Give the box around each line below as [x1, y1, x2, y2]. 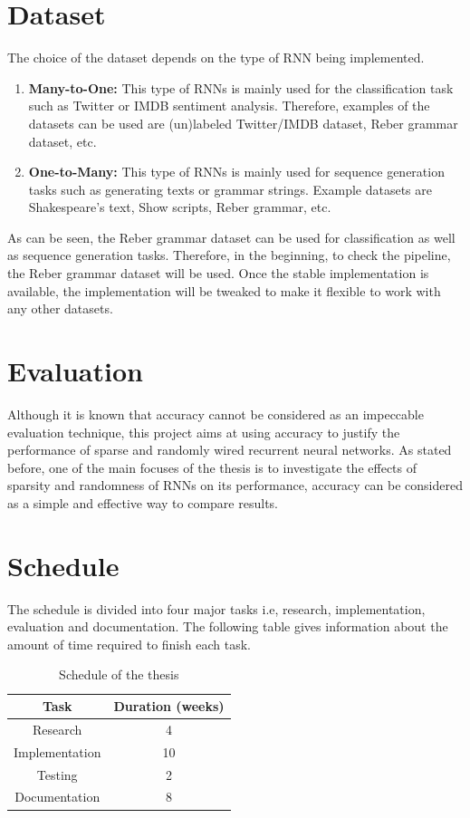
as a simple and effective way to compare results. [7, 493, 278, 512]
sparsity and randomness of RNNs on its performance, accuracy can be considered [7, 476, 464, 495]
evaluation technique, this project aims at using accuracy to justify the [7, 422, 400, 441]
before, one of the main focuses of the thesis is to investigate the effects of [7, 457, 417, 476]
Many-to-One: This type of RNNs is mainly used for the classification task [28, 78, 454, 97]
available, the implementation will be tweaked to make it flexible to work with [7, 281, 441, 300]
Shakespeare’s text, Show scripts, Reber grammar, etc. [28, 197, 331, 217]
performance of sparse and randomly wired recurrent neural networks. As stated [7, 440, 452, 459]
